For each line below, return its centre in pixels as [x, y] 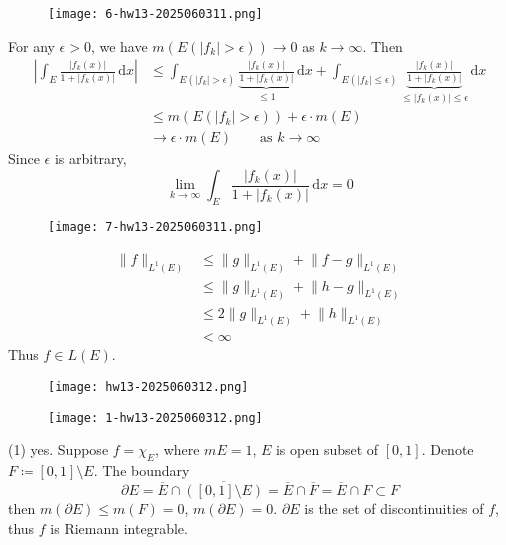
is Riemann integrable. [119, 527]
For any [31, 45]
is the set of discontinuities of [394, 507]
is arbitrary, [90, 158]
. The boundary [141, 470]
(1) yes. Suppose [58, 449]
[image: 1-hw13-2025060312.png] [155, 417]
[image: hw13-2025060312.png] [148, 387]
